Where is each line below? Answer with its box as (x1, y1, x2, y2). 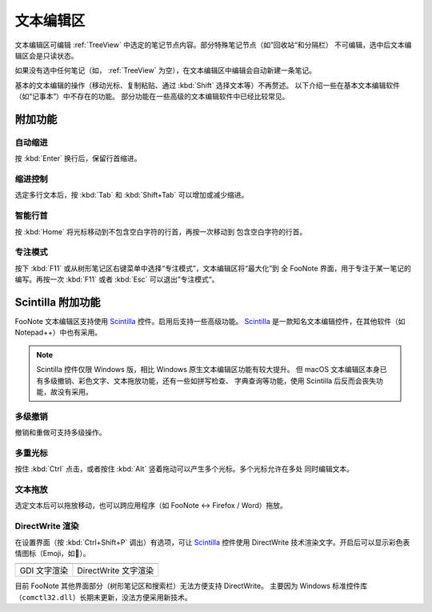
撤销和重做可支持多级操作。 (14, 428, 106, 438)
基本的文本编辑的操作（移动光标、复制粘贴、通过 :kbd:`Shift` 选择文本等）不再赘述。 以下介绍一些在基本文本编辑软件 (14, 80, 400, 90)
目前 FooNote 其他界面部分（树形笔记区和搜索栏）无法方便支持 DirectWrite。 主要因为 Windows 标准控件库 (14, 581, 368, 591)
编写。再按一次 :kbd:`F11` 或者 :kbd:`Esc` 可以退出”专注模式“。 (14, 274, 219, 284)
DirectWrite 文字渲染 (77, 565, 154, 576)
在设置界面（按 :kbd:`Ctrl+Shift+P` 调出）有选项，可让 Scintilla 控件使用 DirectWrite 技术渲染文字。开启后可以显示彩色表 (14, 537, 410, 547)
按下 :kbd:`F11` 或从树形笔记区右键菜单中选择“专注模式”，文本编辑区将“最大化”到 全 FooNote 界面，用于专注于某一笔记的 (14, 263, 411, 273)
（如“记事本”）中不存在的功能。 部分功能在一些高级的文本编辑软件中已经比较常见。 (14, 92, 290, 102)
